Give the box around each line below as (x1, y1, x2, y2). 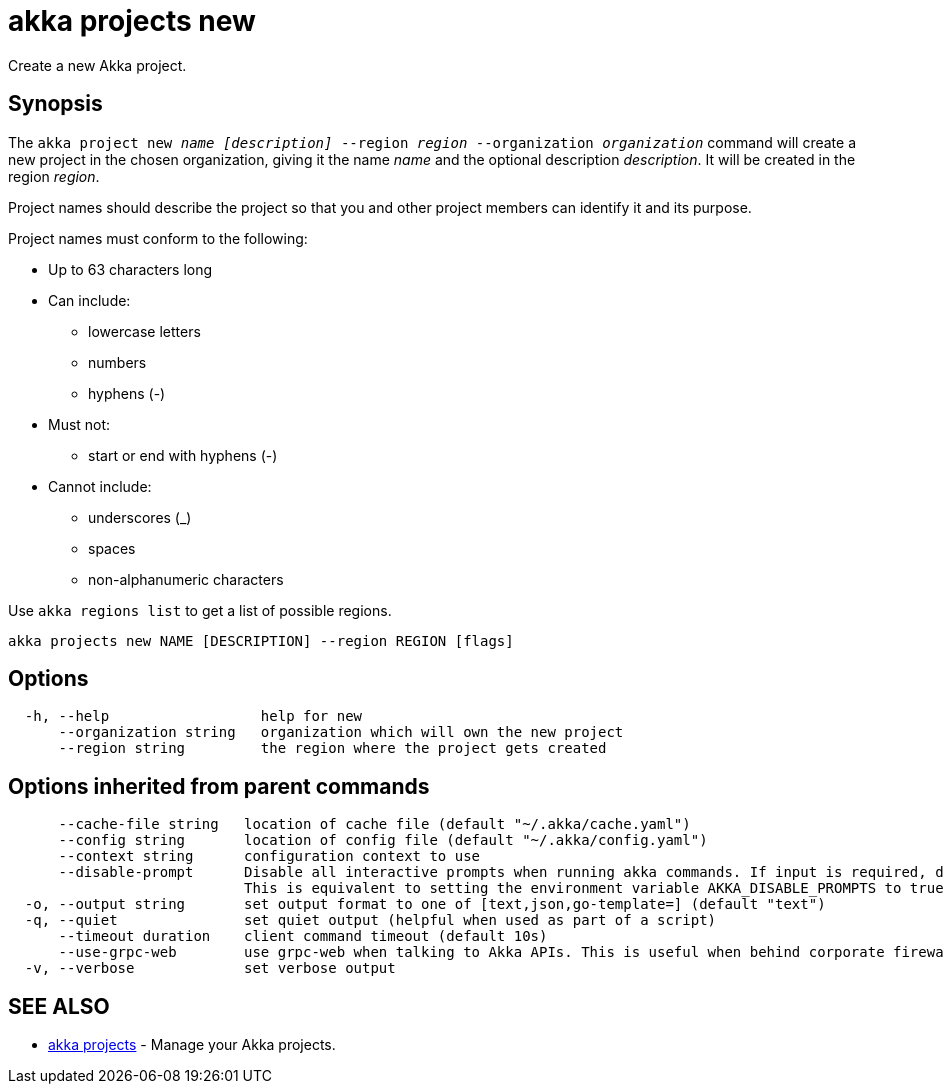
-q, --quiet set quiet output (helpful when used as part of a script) (24, 912, 717, 929)
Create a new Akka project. (8, 56, 187, 74)
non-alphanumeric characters (88, 570, 284, 588)
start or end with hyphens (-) (88, 446, 278, 464)
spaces (88, 539, 136, 557)
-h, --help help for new (24, 708, 363, 725)
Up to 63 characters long (48, 260, 213, 278)
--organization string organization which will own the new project (58, 724, 624, 741)
